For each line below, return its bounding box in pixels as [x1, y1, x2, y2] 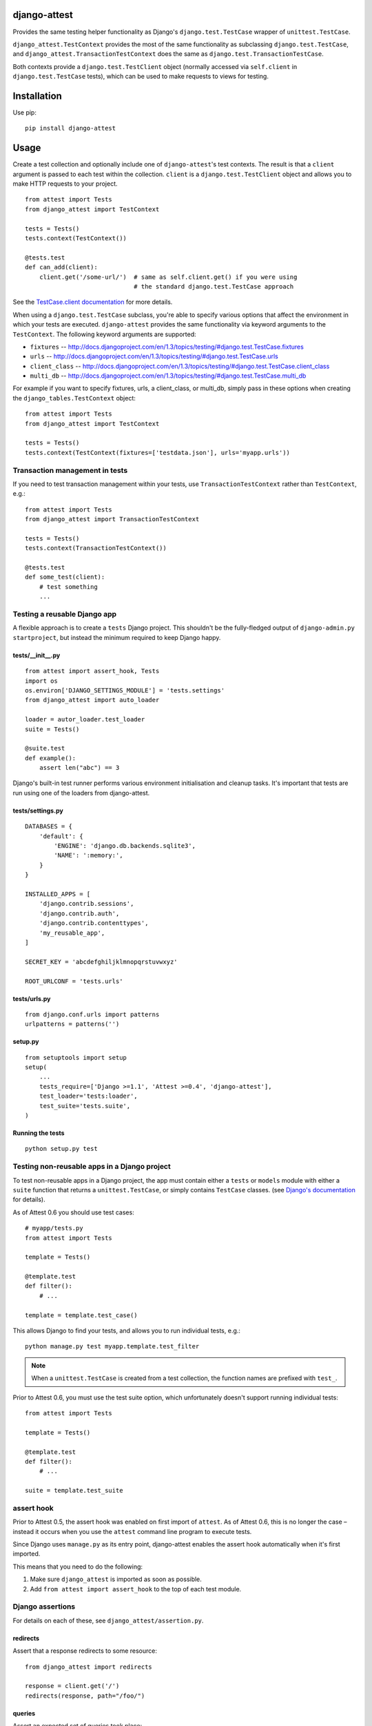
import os [25, 677, 58, 685]
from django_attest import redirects [25, 1662, 153, 1671]
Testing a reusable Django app [12, 610, 117, 619]
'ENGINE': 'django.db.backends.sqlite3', [54, 842, 196, 850]
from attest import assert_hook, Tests [25, 667, 160, 675]
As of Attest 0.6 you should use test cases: [12, 1208, 134, 1216]
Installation [12, 90, 62, 101]
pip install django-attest [25, 124, 116, 133]
